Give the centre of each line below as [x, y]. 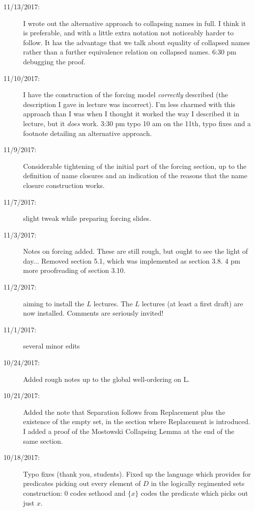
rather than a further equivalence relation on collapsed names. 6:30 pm [130, 52]
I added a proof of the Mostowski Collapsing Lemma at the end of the [129, 431]
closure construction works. [64, 185]
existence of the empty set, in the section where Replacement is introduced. [137, 421]
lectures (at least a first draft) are [192, 303]
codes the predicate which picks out [194, 493]
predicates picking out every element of [82, 483]
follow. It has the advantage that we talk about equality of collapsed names [137, 42]
